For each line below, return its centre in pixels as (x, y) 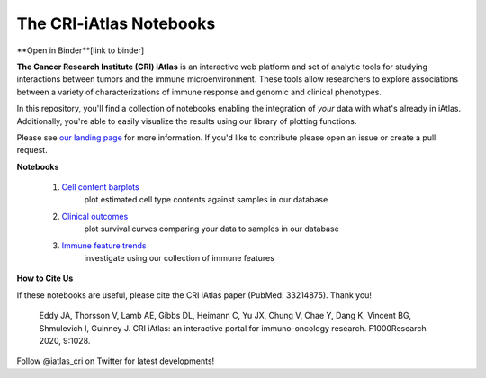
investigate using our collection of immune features (179, 258)
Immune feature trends (104, 245)
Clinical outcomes (95, 216)
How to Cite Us (45, 278)
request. (32, 150)
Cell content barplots (100, 187)
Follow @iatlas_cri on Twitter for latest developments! (116, 361)
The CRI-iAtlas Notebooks (116, 23)
